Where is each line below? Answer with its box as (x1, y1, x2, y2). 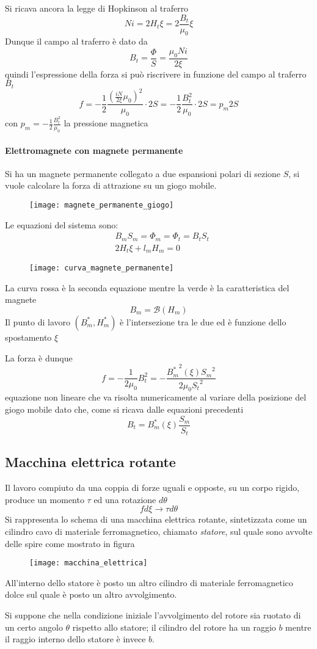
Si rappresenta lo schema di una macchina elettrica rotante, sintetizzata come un (5, 513, 307, 526)
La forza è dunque (5, 351, 73, 364)
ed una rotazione (93, 493, 156, 506)
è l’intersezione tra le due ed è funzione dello (120, 315, 286, 328)
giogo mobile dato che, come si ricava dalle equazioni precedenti (5, 402, 244, 415)
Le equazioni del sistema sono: (5, 218, 118, 231)
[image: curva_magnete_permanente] (29, 264, 174, 273)
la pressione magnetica (64, 117, 148, 129)
